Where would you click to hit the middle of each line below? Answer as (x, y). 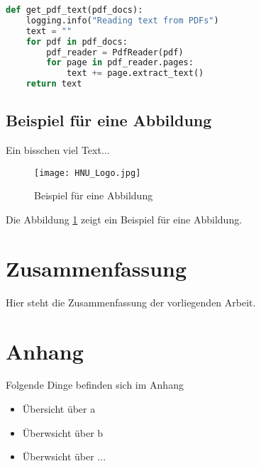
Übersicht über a (59, 409)
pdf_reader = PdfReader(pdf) (115, 52)
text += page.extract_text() (135, 73)
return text (54, 84)
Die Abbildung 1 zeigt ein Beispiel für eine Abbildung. (124, 220)
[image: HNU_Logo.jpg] (88, 173)
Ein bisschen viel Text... (58, 150)
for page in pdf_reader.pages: (120, 63)
